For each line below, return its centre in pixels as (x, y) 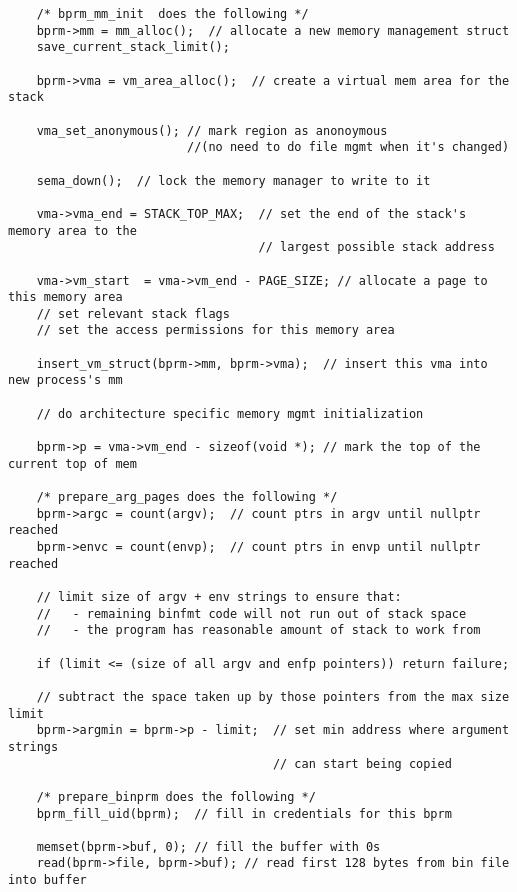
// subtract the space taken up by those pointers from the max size (273, 696)
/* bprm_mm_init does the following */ (172, 14)
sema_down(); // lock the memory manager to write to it (233, 180)
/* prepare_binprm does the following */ (176, 796)
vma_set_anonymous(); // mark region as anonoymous (212, 130)
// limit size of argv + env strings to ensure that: (219, 596)
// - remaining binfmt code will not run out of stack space (251, 613)
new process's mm (65, 380)
